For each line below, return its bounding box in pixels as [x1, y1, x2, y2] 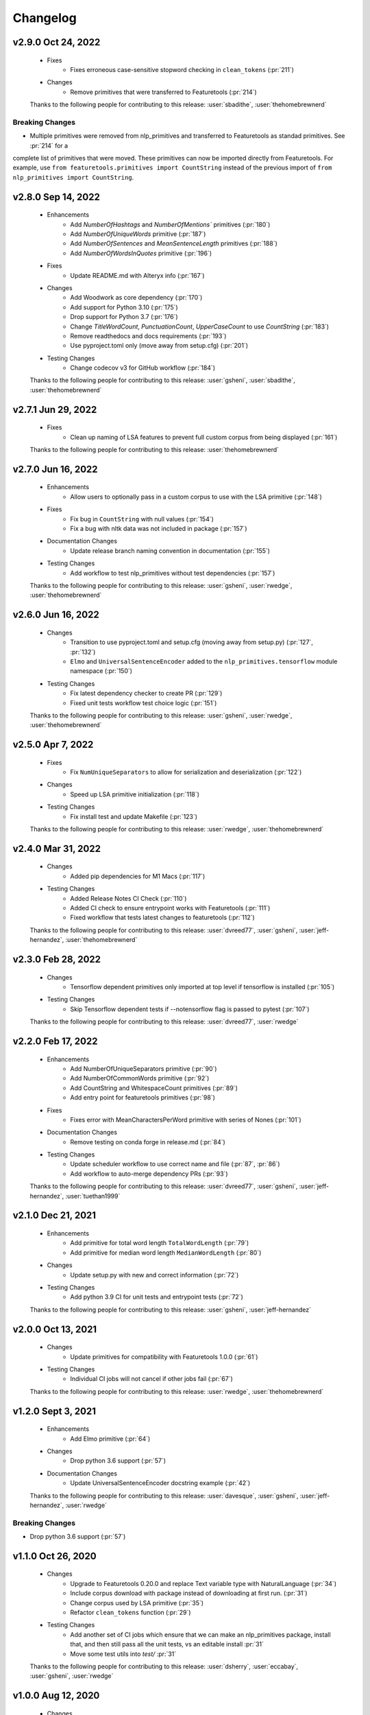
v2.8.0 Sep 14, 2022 [12, 191, 101, 202]
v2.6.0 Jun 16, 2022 [12, 609, 99, 621]
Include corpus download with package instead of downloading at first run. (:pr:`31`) [70, 1589, 308, 1598]
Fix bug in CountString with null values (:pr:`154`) [70, 514, 214, 523]
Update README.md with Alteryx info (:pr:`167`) [70, 271, 205, 279]
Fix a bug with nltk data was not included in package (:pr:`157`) [70, 525, 247, 533]
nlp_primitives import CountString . [12, 173, 134, 181]
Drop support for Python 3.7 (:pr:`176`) [70, 313, 178, 321]
